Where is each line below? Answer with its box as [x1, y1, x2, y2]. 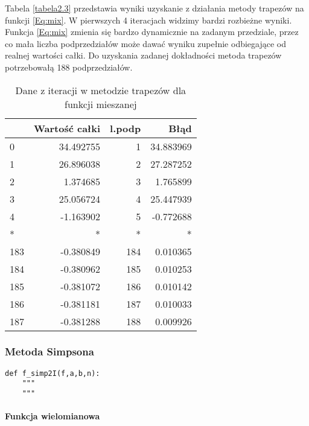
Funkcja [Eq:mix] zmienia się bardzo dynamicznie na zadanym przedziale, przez [5, 25, 299, 38]
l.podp [110, 121, 141, 135]
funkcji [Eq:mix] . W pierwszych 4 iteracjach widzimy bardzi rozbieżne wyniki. [5, 13, 292, 26]
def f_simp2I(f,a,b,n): [5, 369, 100, 378]
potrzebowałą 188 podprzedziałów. [5, 60, 133, 73]
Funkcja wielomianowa [5, 410, 100, 422]
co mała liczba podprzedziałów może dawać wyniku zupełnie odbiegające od [5, 37, 287, 49]
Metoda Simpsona [5, 344, 94, 359]
